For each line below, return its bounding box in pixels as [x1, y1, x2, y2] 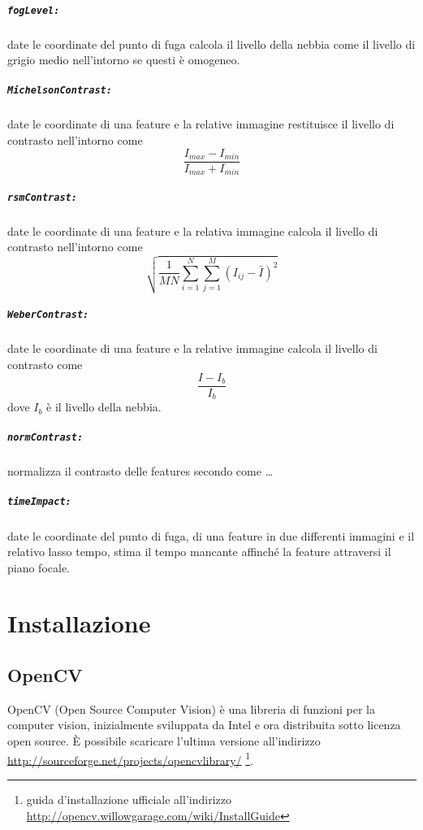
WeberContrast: [7, 309, 89, 321]
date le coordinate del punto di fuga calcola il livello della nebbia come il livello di [7, 35, 416, 52]
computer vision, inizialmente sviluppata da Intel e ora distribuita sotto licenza [7, 716, 401, 733]
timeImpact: [7, 496, 71, 508]
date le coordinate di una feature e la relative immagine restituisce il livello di [7, 115, 395, 133]
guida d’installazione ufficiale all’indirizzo [26, 790, 231, 807]
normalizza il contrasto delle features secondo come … [7, 463, 274, 480]
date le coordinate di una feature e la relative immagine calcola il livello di [7, 340, 378, 357]
